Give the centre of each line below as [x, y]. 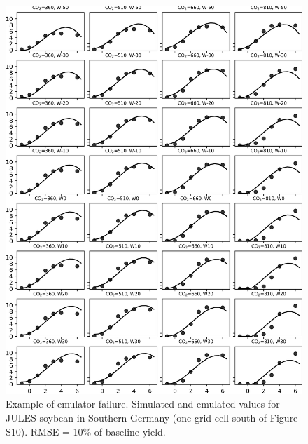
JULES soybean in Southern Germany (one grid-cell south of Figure [152, 417]
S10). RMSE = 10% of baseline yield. [86, 431]
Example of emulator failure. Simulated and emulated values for [143, 404]
